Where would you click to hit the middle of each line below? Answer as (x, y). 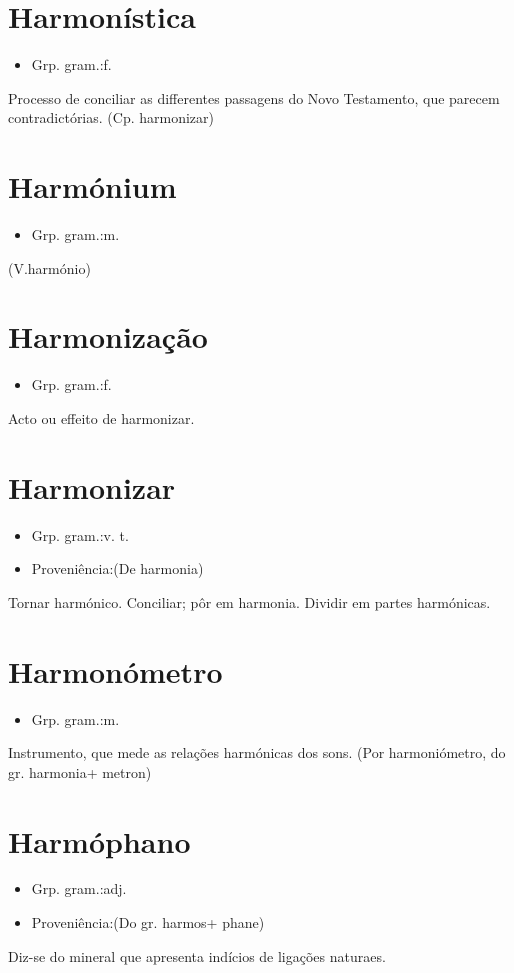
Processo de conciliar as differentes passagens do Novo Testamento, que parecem (254, 97)
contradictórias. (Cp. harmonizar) (111, 117)
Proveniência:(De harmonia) (117, 568)
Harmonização (108, 336)
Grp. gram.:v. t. (80, 534)
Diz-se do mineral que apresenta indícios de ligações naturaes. (197, 955)
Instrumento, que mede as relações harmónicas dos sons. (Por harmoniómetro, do (257, 752)
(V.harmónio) (49, 267)
